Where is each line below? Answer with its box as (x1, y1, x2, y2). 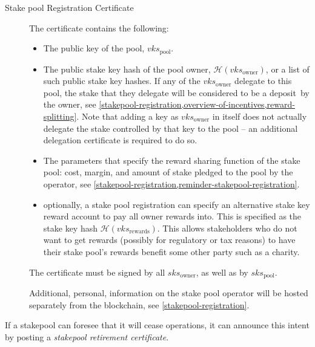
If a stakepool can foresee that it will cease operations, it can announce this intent (5, 319, 310, 331)
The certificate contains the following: (29, 21, 169, 34)
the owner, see (43, 98, 96, 111)
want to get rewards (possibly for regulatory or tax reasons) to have (43, 233, 296, 246)
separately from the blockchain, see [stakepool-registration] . (29, 298, 250, 311)
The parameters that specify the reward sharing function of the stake (43, 154, 300, 166)
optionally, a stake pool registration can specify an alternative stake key (43, 198, 310, 210)
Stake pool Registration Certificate (5, 1, 134, 13)
